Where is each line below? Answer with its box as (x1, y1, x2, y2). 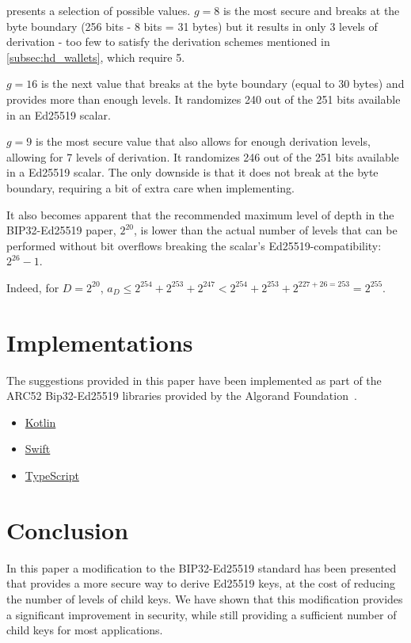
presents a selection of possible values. (6, 2, 191, 18)
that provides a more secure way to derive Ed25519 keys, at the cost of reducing (6, 575, 396, 592)
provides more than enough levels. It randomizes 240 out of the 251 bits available (6, 90, 401, 107)
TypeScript (25, 467, 79, 483)
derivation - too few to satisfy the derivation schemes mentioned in (6, 33, 330, 50)
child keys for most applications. (6, 622, 163, 638)
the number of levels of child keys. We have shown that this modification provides (6, 590, 403, 607)
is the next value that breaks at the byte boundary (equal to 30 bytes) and (41, 75, 405, 92)
